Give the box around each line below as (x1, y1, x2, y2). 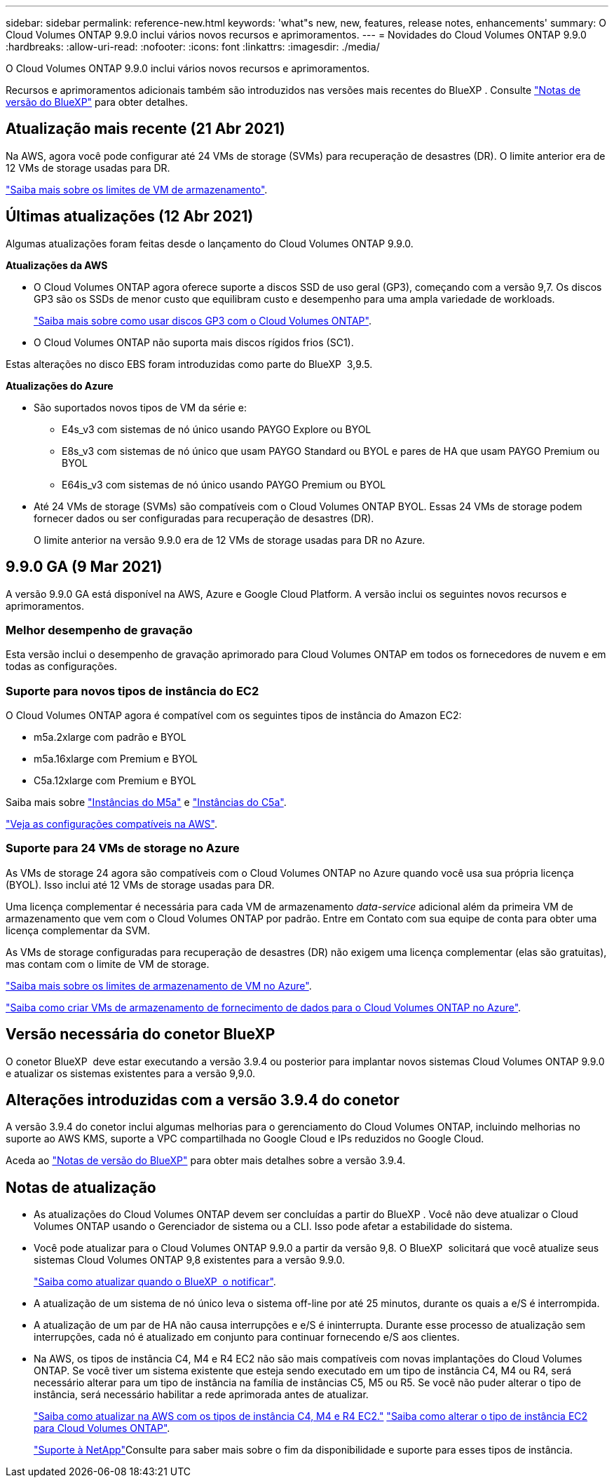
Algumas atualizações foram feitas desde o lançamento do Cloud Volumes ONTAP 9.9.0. (6, 237, 414, 250)
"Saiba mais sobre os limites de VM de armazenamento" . (6, 183, 268, 196)
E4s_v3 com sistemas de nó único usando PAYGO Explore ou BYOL (62, 423, 371, 435)
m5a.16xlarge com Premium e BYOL (34, 753, 198, 765)
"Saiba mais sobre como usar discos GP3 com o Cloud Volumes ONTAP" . (34, 314, 371, 327)
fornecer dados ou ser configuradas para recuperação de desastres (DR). (34, 512, 374, 524)
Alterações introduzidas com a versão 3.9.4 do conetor (6, 1091, 400, 1109)
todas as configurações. (6, 660, 117, 673)
